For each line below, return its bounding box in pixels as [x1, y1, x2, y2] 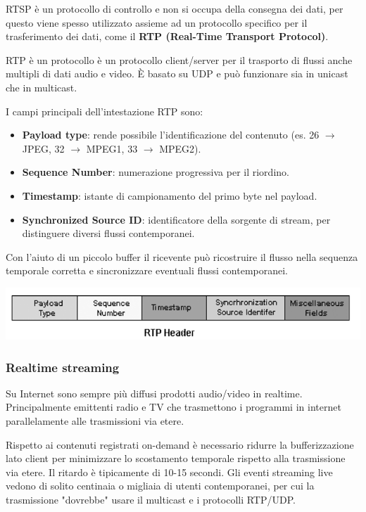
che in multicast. [6, 79, 77, 94]
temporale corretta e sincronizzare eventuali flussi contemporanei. [6, 263, 289, 278]
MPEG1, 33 [86, 141, 138, 155]
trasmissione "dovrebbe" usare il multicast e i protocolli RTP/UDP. [6, 492, 296, 506]
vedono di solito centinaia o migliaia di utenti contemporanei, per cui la [6, 478, 315, 493]
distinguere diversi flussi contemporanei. [22, 226, 195, 241]
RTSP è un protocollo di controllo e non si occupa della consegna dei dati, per [6, 1, 343, 15]
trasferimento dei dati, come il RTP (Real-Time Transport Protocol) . [6, 29, 329, 44]
